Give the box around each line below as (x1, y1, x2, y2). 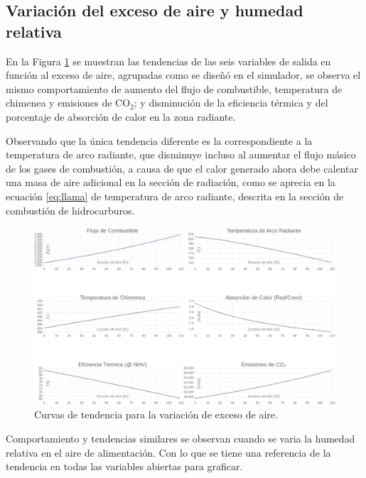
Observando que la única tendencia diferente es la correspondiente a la (6, 133, 313, 148)
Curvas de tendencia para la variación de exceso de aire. (34, 407, 278, 422)
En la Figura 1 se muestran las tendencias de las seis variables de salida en (6, 53, 331, 68)
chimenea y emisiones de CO (6, 95, 131, 110)
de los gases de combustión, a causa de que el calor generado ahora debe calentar (6, 161, 358, 175)
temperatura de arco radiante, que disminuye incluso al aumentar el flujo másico (6, 147, 356, 162)
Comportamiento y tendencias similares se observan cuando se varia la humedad (6, 430, 355, 445)
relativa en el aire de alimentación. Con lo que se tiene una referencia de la (6, 445, 331, 460)
